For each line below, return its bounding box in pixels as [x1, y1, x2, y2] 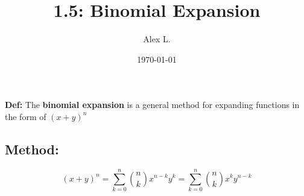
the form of [5, 110, 46, 122]
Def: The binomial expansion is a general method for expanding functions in [5, 98, 300, 111]
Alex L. [143, 33, 171, 45]
